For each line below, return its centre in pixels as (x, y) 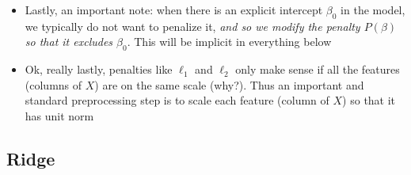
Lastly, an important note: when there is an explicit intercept (174, 10)
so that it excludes (69, 42)
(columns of (53, 84)
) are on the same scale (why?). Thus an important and (229, 84)
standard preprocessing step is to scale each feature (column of (177, 100)
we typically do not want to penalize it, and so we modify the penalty (192, 26)
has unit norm (59, 115)
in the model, (373, 10)
